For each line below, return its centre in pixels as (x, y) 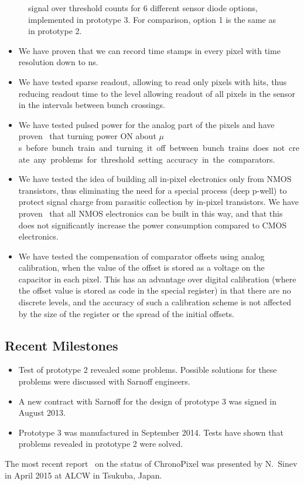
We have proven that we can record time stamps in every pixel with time (149, 50)
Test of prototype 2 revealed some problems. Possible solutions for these (148, 370)
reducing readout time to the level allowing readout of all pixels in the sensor (157, 93)
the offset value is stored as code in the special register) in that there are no (155, 290)
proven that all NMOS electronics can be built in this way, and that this (151, 213)
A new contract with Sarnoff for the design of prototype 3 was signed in (148, 401)
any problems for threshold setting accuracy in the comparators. (154, 159)
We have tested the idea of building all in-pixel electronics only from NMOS (155, 179)
